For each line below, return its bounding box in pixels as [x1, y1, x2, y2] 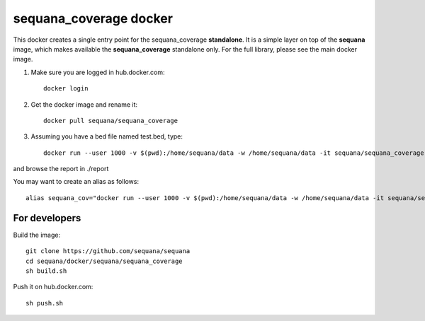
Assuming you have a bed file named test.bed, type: [30, 132, 183, 141]
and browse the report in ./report [13, 165, 109, 173]
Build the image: [13, 230, 60, 239]
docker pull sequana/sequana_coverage [43, 117, 178, 124]
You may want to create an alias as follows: [13, 177, 140, 186]
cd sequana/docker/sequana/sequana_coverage [25, 257, 183, 265]
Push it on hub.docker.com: [13, 283, 93, 291]
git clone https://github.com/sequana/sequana [25, 247, 191, 255]
